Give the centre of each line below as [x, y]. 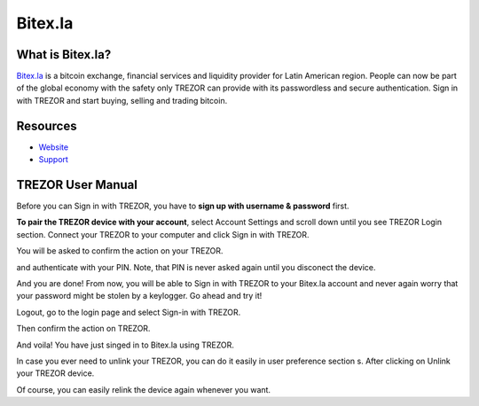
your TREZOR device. [55, 373]
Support [53, 160]
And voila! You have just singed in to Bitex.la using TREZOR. [126, 345]
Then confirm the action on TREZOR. [83, 329]
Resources [47, 125]
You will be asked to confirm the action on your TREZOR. [120, 251]
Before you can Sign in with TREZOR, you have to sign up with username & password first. [183, 206]
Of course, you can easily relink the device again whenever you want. [143, 389]
